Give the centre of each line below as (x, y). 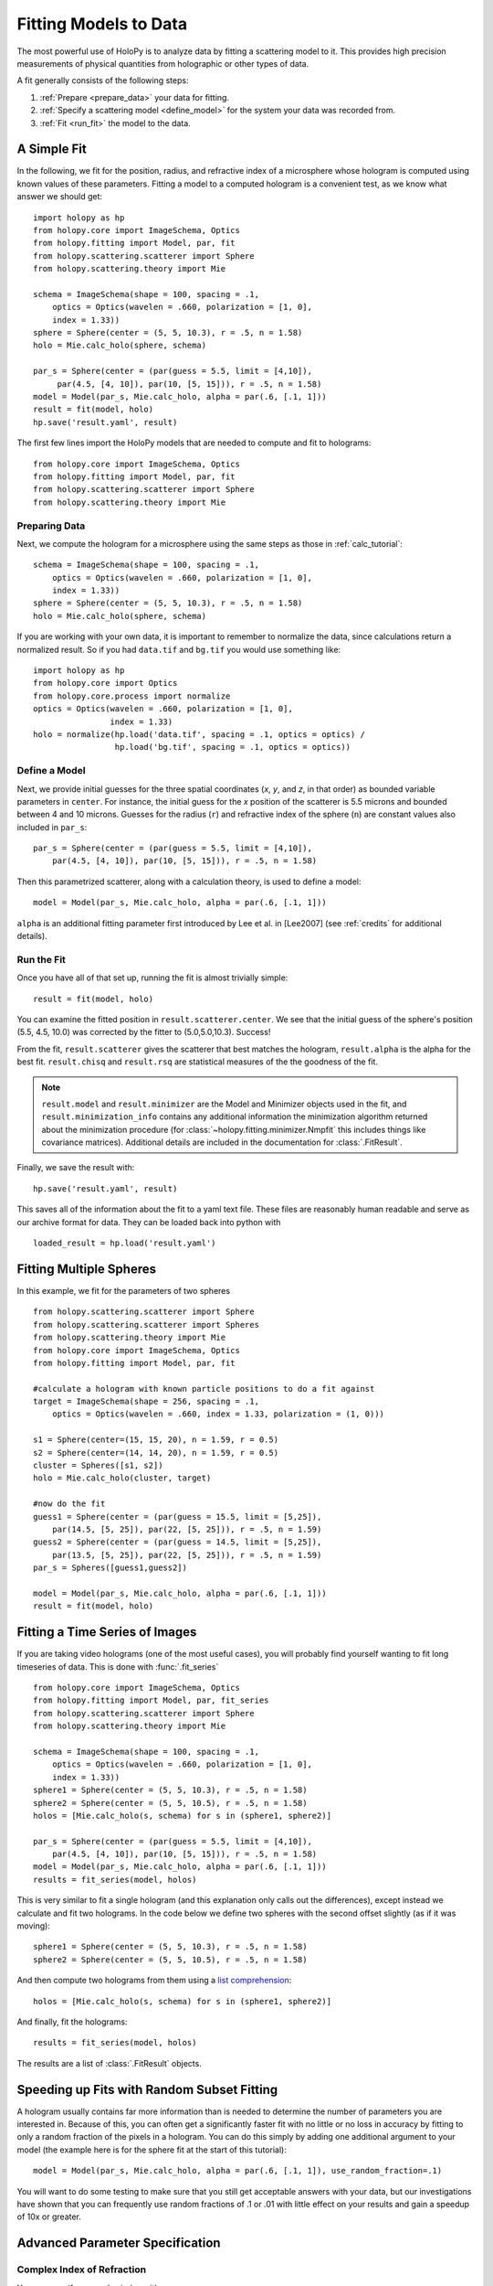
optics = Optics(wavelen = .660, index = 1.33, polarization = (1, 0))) (218, 1414)
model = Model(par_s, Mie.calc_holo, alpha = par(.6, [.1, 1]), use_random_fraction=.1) (238, 2171)
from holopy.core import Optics (105, 683)
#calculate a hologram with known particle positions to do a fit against (204, 1389)
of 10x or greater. (49, 2217)
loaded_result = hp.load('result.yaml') (125, 1243)
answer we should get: (60, 197)
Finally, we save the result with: (76, 1168)
